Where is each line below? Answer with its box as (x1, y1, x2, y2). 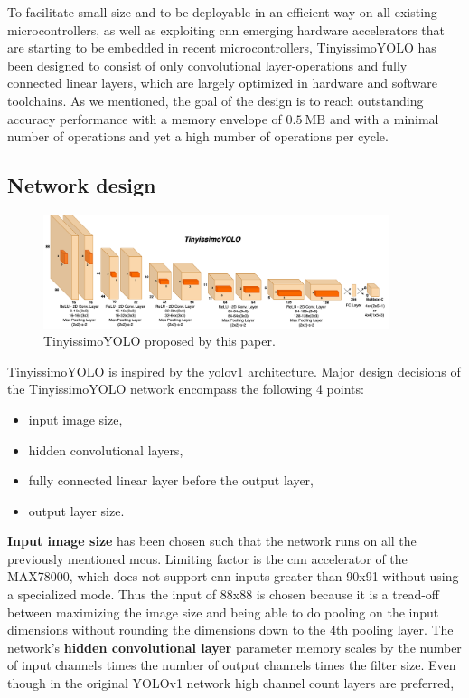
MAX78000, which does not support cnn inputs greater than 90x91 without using (7, 567, 459, 586)
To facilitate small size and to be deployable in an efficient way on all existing (7, 3, 437, 21)
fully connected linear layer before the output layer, (28, 471, 314, 490)
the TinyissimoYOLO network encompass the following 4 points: (7, 379, 364, 398)
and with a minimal (329, 109, 439, 128)
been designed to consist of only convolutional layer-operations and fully (7, 55, 408, 74)
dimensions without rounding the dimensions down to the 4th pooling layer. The (7, 620, 454, 639)
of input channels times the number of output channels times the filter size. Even (7, 655, 456, 674)
